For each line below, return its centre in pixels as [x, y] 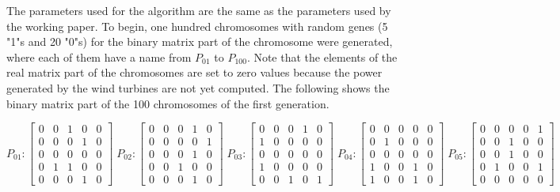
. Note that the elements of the [322, 56]
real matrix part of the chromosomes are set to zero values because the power [194, 72]
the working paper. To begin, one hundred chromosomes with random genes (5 [197, 26]
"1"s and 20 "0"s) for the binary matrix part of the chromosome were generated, [200, 41]
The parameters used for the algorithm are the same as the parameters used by [199, 10]
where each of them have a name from [99, 56]
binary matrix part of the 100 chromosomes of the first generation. [168, 103]
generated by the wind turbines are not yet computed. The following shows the [198, 87]
